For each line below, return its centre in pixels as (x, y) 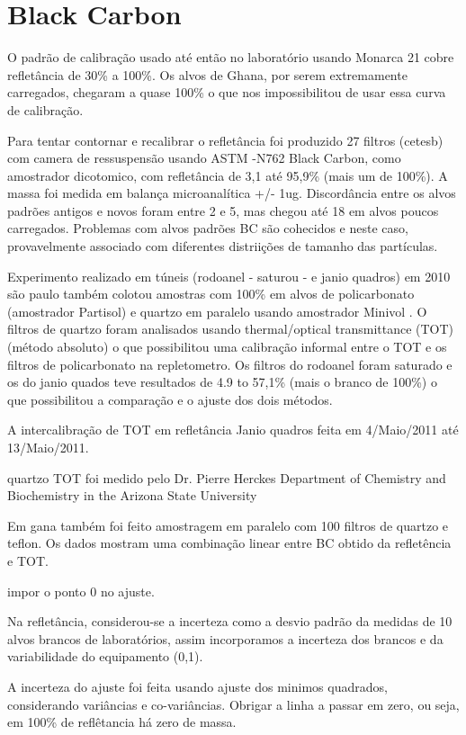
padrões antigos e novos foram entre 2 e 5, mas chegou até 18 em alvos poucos (223, 210)
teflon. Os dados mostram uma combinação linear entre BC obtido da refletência (229, 543)
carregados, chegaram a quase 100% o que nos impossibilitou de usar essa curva (227, 92)
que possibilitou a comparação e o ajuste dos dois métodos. (170, 399)
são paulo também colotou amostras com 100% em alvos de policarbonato (211, 294)
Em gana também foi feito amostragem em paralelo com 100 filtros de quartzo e (228, 525)
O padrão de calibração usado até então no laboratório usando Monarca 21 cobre (231, 57)
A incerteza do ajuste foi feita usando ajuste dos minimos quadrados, (197, 686)
